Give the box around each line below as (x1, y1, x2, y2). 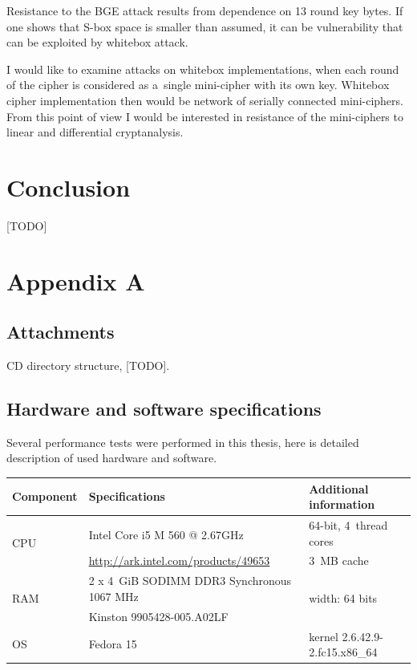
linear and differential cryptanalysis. (6, 124, 184, 140)
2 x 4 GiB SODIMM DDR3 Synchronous (88, 572, 292, 589)
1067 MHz (88, 587, 139, 604)
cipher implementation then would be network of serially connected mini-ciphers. (6, 91, 403, 108)
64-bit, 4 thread (309, 516, 388, 533)
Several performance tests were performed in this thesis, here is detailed (6, 433, 359, 450)
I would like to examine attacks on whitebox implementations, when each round (6, 60, 399, 77)
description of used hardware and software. (6, 449, 217, 466)
